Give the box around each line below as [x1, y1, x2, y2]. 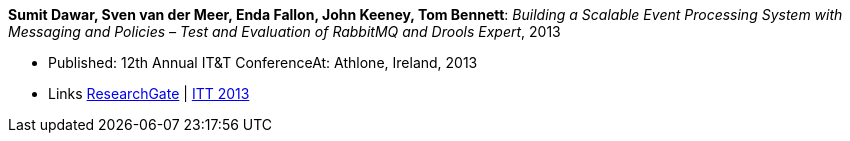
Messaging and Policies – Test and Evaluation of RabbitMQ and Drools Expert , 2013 [8, 23, 561, 40]
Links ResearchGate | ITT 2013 [48, 85, 250, 102]
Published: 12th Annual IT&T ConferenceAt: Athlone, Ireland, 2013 [48, 54, 478, 71]
